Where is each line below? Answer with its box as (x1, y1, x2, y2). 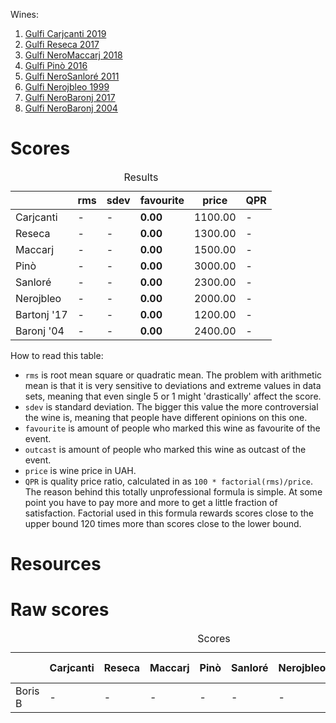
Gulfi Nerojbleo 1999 (24, 81, 110, 93)
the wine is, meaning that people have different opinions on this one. (24, 411, 308, 423)
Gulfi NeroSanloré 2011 (24, 70, 120, 82)
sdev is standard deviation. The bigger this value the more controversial (24, 400, 319, 413)
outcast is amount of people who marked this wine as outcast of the (24, 443, 307, 455)
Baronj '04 (15, 324, 65, 338)
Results (123, 170, 159, 184)
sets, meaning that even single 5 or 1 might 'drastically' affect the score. (24, 390, 322, 402)
